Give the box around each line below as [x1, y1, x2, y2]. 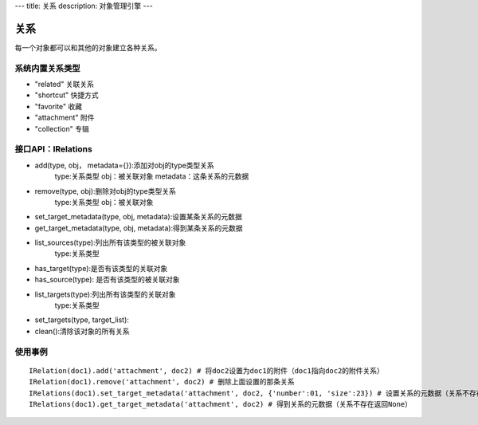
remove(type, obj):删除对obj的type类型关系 [34, 186, 177, 195]
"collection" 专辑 [34, 124, 89, 133]
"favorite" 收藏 [34, 101, 83, 111]
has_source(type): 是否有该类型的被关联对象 [34, 275, 180, 285]
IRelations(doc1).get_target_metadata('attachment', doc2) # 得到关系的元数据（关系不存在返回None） [29, 399, 413, 408]
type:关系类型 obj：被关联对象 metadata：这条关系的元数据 [54, 171, 249, 181]
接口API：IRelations [14, 144, 93, 155]
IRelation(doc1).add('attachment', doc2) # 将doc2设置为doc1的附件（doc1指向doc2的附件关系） [29, 366, 384, 375]
